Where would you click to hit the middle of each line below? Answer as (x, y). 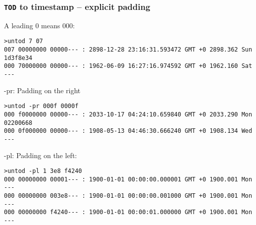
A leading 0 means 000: (39, 25)
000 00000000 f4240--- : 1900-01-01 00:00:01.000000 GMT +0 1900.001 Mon (128, 212)
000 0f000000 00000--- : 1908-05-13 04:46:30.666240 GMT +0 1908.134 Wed (128, 131)
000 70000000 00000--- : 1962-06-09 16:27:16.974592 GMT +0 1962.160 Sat (128, 66)
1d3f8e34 (18, 58)
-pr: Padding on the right (42, 90)
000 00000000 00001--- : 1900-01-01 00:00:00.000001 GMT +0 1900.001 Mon (128, 179)
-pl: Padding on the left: (41, 155)
